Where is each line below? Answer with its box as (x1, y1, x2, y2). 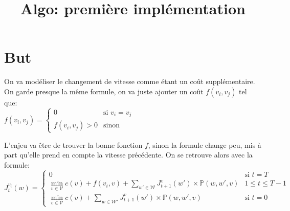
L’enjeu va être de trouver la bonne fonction (4, 139, 143, 150)
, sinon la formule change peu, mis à (148, 139, 261, 150)
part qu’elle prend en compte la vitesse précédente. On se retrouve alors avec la (4, 149, 253, 160)
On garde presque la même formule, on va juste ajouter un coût (4, 86, 204, 96)
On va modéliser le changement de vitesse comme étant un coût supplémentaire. (4, 76, 255, 87)
